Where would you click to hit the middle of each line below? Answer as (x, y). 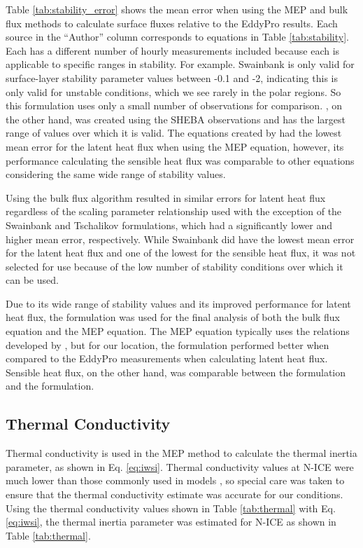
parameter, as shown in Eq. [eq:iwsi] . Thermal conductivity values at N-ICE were (180, 466)
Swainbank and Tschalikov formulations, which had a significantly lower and (169, 225)
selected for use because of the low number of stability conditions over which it (175, 266)
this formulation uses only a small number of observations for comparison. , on (174, 105)
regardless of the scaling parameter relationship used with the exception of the (174, 211)
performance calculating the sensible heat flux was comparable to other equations (180, 160)
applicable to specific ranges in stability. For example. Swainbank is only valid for (180, 64)
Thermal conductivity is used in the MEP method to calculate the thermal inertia (181, 453)
